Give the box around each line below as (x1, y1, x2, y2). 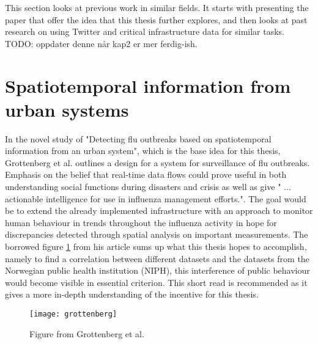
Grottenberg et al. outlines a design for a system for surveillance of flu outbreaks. (5, 156, 310, 169)
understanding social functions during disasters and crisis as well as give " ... (5, 180, 291, 193)
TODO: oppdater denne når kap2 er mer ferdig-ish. (5, 37, 198, 49)
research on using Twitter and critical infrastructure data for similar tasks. (5, 25, 285, 38)
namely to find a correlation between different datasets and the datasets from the (5, 252, 309, 265)
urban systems (5, 97, 129, 122)
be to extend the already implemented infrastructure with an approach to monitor (5, 204, 313, 217)
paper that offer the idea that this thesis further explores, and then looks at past (5, 13, 308, 26)
